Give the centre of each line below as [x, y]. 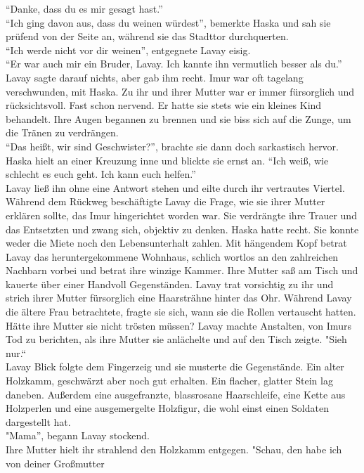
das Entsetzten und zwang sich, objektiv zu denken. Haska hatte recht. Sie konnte [182, 229]
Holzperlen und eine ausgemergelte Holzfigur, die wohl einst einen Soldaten [167, 408]
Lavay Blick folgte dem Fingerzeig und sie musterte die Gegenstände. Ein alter [175, 367]
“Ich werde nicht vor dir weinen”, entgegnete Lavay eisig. [128, 50]
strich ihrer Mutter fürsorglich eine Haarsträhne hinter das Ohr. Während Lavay [179, 298]
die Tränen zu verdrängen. [62, 132]
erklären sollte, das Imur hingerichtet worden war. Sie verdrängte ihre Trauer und [181, 215]
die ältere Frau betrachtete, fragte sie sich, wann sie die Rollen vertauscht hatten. [181, 312]
